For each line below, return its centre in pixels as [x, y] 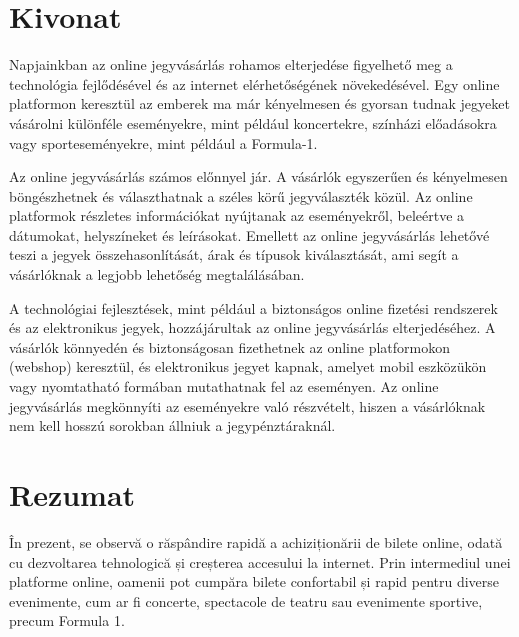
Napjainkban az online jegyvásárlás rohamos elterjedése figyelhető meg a [231, 64]
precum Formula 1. [67, 620]
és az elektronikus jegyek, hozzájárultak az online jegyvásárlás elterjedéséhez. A [252, 327]
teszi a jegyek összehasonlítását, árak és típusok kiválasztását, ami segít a [234, 254]
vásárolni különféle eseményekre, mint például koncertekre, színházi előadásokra [253, 122]
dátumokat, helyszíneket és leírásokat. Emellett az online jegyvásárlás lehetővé [249, 234]
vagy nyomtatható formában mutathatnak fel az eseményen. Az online [224, 386]
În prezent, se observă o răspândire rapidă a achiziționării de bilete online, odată [256, 541]
